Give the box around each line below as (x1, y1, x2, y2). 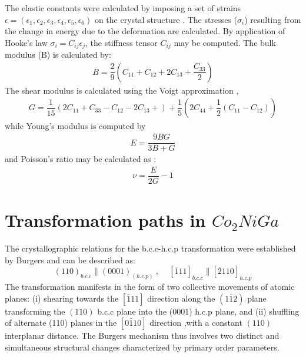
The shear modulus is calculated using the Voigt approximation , (5, 84, 239, 96)
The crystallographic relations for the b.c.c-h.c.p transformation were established (5, 242, 296, 254)
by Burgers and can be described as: (5, 253, 135, 266)
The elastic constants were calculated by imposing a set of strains (5, 2, 241, 14)
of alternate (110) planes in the (5, 316, 117, 329)
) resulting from (244, 13, 301, 25)
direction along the (147, 292, 215, 304)
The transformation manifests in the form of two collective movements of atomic (5, 280, 295, 292)
